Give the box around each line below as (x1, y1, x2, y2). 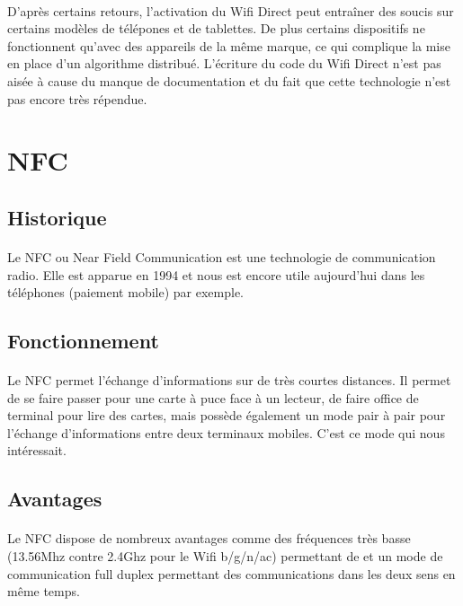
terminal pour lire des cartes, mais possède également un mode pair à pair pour (7, 406, 446, 425)
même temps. (7, 582, 80, 601)
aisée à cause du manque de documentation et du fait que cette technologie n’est (7, 71, 451, 90)
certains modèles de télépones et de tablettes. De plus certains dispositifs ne (7, 19, 425, 38)
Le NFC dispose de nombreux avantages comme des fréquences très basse (7, 529, 411, 548)
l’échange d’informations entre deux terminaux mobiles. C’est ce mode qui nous (7, 423, 445, 442)
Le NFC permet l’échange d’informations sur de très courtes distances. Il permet (7, 371, 451, 390)
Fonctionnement (7, 327, 159, 355)
